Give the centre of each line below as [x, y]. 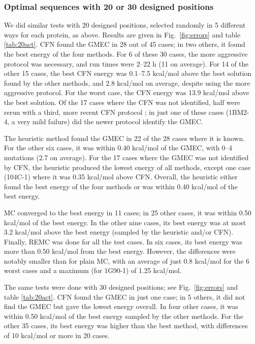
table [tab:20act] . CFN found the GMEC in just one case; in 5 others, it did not [125, 296]
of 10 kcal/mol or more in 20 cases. [57, 335]
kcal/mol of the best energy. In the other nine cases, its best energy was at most [125, 222]
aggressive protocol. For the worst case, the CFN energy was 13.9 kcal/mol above [127, 92]
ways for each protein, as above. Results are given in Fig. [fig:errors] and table [122, 34]
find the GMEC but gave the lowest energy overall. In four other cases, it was [121, 306]
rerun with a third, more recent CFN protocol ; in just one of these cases [114, 112]
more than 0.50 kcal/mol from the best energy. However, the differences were [120, 251]
